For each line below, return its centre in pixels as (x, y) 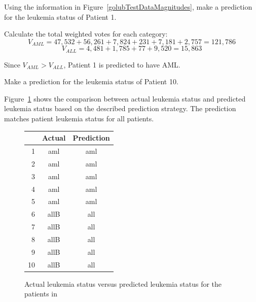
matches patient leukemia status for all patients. (79, 119)
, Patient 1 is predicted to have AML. (122, 64)
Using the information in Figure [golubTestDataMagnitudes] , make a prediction (128, 7)
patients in (41, 294)
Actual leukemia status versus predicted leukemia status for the (123, 283)
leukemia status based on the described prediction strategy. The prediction (120, 108)
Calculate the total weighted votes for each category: (86, 34)
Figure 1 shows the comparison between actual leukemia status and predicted (125, 98)
